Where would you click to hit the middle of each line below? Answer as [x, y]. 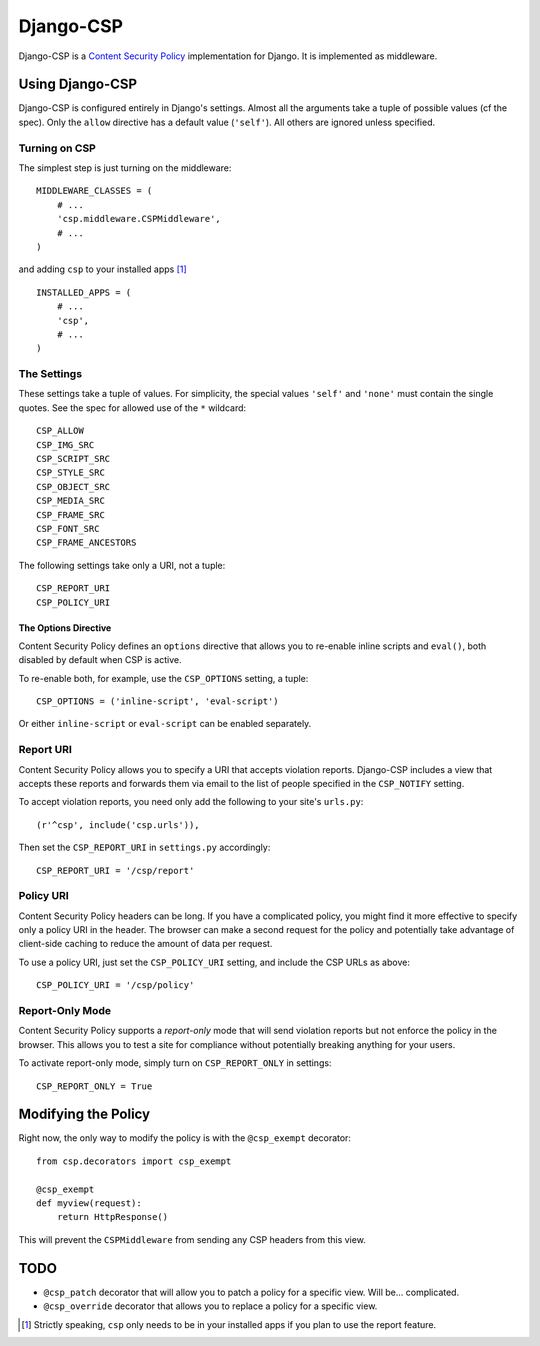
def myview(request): [89, 1203]
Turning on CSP [57, 148]
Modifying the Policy [84, 1114]
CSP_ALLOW [60, 431]
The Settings [50, 374]
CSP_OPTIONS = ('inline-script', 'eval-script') [157, 701]
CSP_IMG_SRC [65, 444]
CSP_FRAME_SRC [70, 514]
